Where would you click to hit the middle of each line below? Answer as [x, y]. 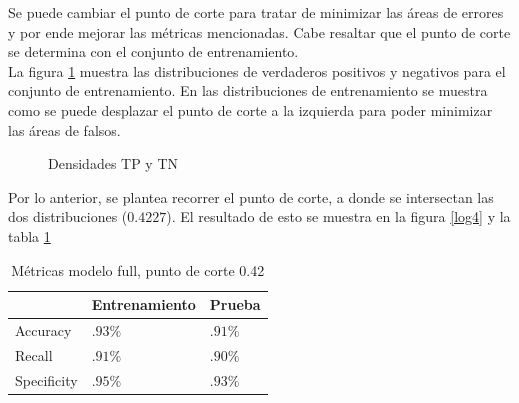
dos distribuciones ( [68, 216]
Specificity [46, 379]
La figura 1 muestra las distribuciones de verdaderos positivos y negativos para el [257, 70]
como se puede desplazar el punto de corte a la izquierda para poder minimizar [250, 109]
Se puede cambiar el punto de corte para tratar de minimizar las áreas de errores [256, 12]
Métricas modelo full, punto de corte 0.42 [138, 269]
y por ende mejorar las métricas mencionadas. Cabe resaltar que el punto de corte [259, 31]
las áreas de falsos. [64, 129]
